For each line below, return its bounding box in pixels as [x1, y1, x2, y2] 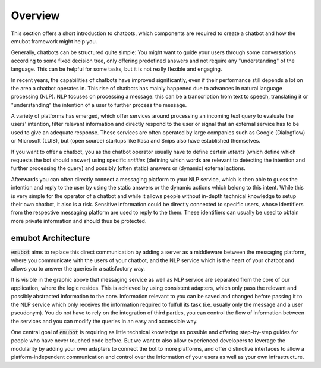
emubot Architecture [11, 232, 90, 243]
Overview [11, 9, 60, 22]
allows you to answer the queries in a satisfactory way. [11, 265, 146, 272]
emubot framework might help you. [11, 37, 97, 45]
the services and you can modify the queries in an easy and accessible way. [11, 317, 198, 325]
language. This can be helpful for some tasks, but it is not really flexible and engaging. [11, 65, 222, 73]
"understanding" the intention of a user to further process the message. [11, 101, 187, 108]
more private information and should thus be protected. [11, 217, 147, 224]
